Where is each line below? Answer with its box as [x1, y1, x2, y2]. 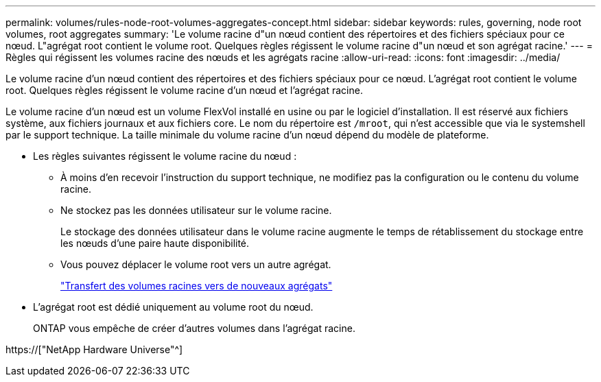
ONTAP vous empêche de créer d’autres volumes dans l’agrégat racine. [33, 322, 355, 334]
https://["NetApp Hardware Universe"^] [5, 344, 183, 355]
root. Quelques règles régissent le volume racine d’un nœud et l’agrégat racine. [5, 84, 363, 96]
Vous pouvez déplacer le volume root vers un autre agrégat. [60, 259, 331, 270]
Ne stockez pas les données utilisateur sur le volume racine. [60, 204, 332, 216]
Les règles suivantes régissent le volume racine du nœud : [33, 150, 297, 162]
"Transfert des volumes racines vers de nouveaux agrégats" [60, 280, 333, 291]
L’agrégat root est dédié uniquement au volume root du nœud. [33, 301, 314, 313]
